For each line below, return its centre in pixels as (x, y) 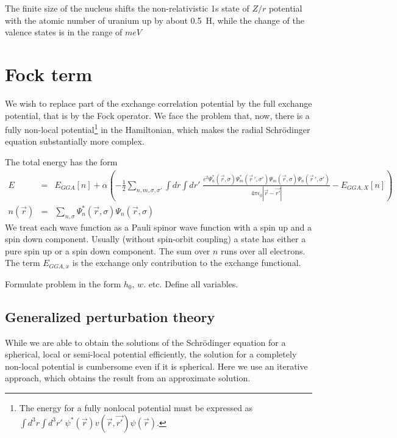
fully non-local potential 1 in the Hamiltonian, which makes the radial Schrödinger (158, 128)
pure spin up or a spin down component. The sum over (108, 250)
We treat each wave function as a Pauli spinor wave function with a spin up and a (158, 227)
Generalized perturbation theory (110, 316)
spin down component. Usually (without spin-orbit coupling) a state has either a (156, 239)
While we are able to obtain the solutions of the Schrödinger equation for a (145, 342)
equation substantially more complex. (75, 141)
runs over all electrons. (263, 250)
